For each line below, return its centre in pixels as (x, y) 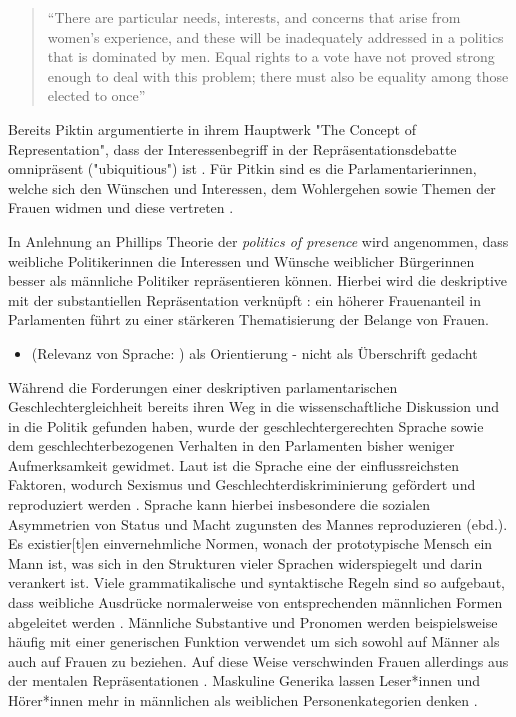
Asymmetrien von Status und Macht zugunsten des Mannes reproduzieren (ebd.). (258, 523)
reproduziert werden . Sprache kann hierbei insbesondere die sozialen (219, 504)
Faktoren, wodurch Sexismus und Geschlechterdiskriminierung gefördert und (242, 484)
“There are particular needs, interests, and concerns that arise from (254, 17)
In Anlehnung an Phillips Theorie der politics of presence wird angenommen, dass (258, 240)
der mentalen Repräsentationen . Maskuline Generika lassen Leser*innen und (244, 680)
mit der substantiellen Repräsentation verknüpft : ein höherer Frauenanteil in (245, 299)
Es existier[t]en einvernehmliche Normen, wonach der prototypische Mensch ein (250, 543)
